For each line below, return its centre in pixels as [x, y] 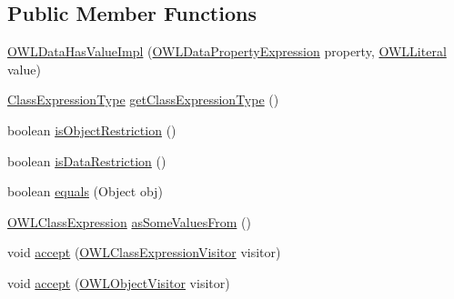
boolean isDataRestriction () [87, 160]
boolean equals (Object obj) [85, 191]
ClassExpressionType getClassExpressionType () [143, 100]
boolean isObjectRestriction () [92, 130]
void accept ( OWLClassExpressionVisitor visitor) [144, 252]
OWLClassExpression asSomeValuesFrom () [129, 221]
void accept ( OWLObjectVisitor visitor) [119, 282]
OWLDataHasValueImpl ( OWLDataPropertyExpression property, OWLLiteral [227, 51]
